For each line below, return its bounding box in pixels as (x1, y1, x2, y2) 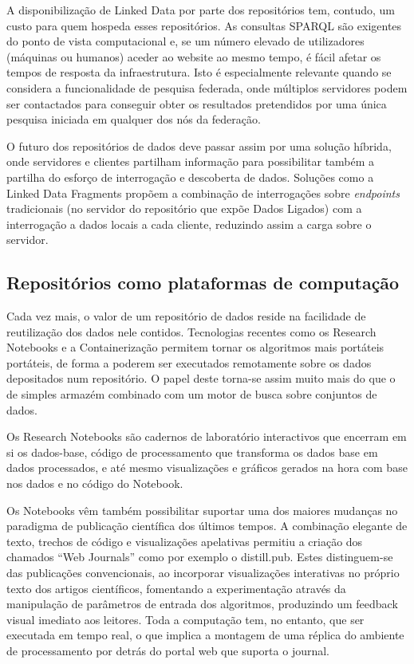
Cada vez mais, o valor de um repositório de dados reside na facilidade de (6, 308, 366, 324)
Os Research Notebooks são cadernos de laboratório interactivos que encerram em (6, 428, 407, 445)
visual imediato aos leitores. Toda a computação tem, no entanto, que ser (6, 611, 365, 627)
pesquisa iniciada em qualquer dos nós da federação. (6, 111, 261, 128)
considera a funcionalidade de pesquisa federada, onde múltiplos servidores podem (6, 79, 408, 96)
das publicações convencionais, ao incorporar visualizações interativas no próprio (6, 564, 400, 581)
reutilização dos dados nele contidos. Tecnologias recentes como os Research (6, 323, 377, 340)
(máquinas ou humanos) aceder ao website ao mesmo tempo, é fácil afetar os (6, 48, 381, 65)
